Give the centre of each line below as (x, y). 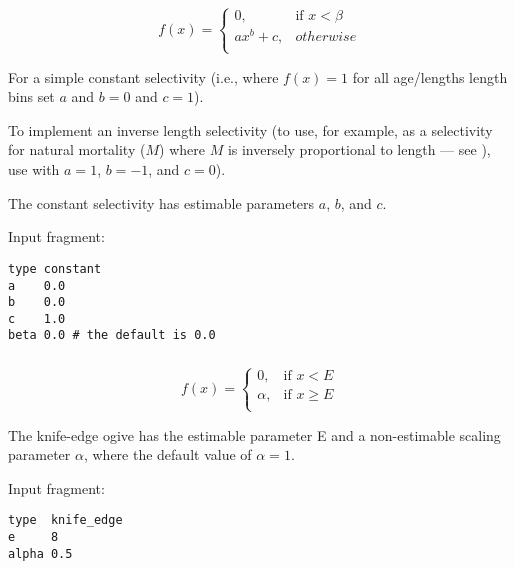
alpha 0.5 (40, 553)
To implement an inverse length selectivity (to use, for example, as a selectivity (250, 129)
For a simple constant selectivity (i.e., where (143, 76)
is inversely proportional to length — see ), (359, 149)
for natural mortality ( (77, 149)
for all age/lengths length (430, 76)
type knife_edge (65, 520)
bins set (31, 96)
